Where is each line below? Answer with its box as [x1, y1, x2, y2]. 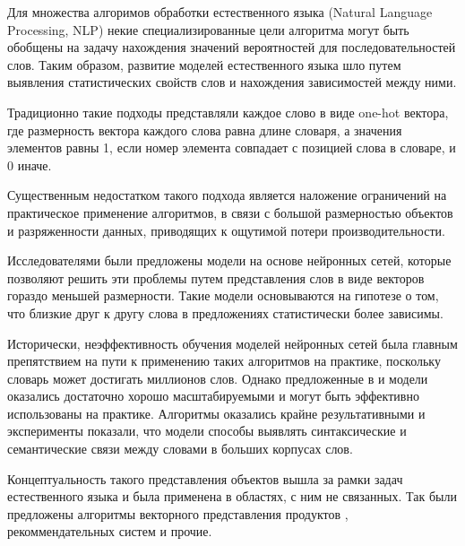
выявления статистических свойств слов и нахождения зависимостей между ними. [7, 73, 457, 91]
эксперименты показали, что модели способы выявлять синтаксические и [7, 421, 407, 440]
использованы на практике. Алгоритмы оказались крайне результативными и [7, 403, 426, 422]
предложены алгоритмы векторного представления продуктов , [7, 504, 349, 523]
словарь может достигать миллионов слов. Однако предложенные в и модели [7, 368, 428, 387]
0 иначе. [7, 155, 52, 174]
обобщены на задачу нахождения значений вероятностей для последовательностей [7, 38, 456, 56]
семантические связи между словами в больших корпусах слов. [7, 439, 353, 458]
